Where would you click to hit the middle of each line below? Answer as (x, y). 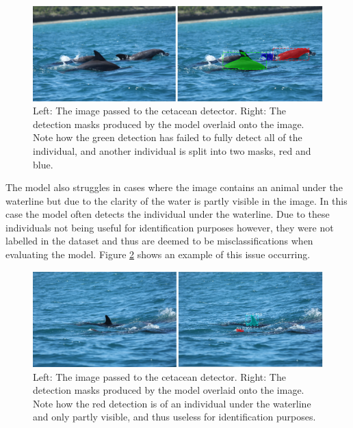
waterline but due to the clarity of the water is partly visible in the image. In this (176, 200)
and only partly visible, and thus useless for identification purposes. (174, 417)
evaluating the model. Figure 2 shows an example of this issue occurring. (158, 254)
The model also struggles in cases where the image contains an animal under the (174, 187)
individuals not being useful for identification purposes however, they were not (170, 227)
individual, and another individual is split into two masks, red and (172, 150)
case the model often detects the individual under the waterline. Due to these (168, 214)
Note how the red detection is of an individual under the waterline (172, 403)
